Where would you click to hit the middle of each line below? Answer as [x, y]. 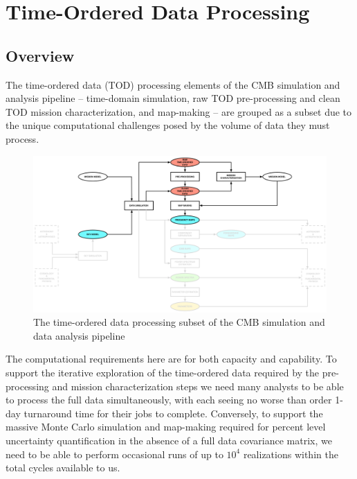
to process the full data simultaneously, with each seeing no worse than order [169, 400]
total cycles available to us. [63, 468]
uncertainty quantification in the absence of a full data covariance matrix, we [169, 440]
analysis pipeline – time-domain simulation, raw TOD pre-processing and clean [173, 98]
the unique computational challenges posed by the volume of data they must [168, 125]
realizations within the [291, 454]
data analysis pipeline [79, 335]
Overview [40, 55]
